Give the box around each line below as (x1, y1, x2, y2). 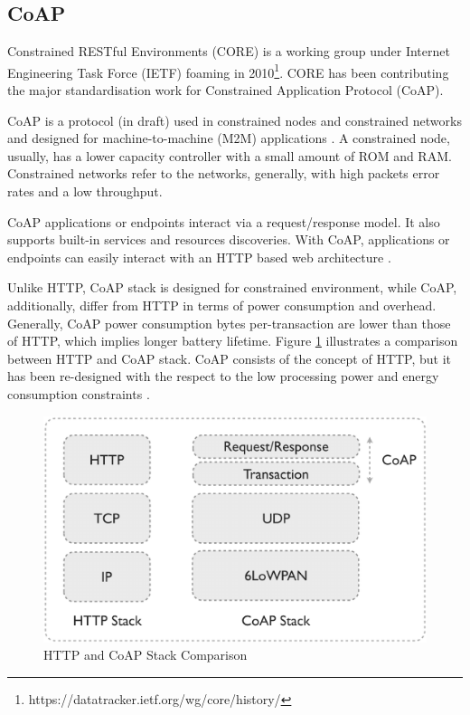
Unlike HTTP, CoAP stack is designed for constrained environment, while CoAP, (7, 278, 457, 297)
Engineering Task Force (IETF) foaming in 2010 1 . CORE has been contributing (7, 60, 449, 81)
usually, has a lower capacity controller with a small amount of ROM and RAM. (7, 146, 452, 165)
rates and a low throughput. (7, 182, 163, 201)
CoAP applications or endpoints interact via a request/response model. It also (7, 212, 440, 231)
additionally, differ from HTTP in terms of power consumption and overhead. (7, 295, 437, 314)
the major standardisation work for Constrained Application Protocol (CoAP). (7, 81, 444, 100)
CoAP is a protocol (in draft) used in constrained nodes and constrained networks (7, 110, 462, 129)
